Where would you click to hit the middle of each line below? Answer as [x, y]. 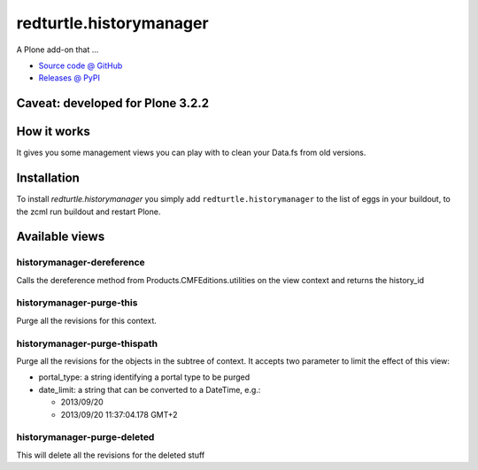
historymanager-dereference [81, 263]
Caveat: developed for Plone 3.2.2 [113, 103]
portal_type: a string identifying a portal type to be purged [144, 377]
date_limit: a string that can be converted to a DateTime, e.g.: [150, 389]
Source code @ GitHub [81, 65]
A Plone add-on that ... [58, 50]
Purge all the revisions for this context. [86, 320]
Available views [61, 237]
